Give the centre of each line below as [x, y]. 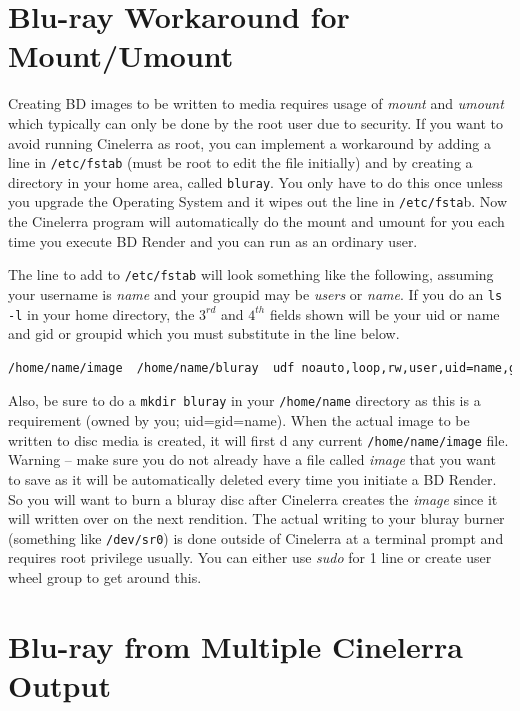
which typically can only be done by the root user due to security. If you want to [255, 122]
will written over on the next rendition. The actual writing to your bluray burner [256, 518]
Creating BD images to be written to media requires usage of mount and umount [256, 103]
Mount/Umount [121, 55]
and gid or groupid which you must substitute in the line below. [204, 333]
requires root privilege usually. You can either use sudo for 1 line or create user [250, 557]
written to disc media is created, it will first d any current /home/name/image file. [258, 439]
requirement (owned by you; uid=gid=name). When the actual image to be [239, 420]
